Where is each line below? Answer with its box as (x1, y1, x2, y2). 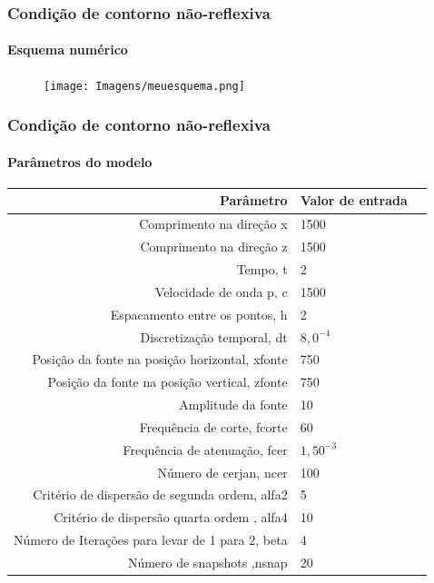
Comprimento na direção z (140, 237, 288, 256)
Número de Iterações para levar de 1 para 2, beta (14, 530, 288, 549)
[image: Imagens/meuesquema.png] (44, 79, 245, 93)
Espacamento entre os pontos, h (110, 304, 288, 323)
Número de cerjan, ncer (157, 462, 288, 481)
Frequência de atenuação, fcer (123, 440, 288, 459)
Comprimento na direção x (139, 214, 288, 233)
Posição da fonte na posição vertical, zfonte (47, 372, 288, 391)
